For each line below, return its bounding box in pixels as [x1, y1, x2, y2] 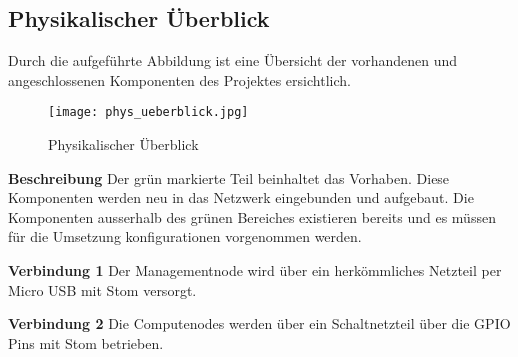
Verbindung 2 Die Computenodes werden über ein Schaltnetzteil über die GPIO [8, 313, 511, 334]
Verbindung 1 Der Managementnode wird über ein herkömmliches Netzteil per [8, 260, 502, 281]
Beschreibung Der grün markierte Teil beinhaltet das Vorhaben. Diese [8, 167, 450, 188]
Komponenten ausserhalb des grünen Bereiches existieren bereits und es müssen [8, 206, 496, 227]
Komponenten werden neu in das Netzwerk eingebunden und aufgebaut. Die [8, 187, 474, 208]
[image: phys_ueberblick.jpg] [48, 105, 249, 120]
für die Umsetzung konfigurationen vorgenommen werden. [8, 226, 362, 247]
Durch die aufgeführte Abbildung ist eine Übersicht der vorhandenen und [8, 50, 458, 71]
